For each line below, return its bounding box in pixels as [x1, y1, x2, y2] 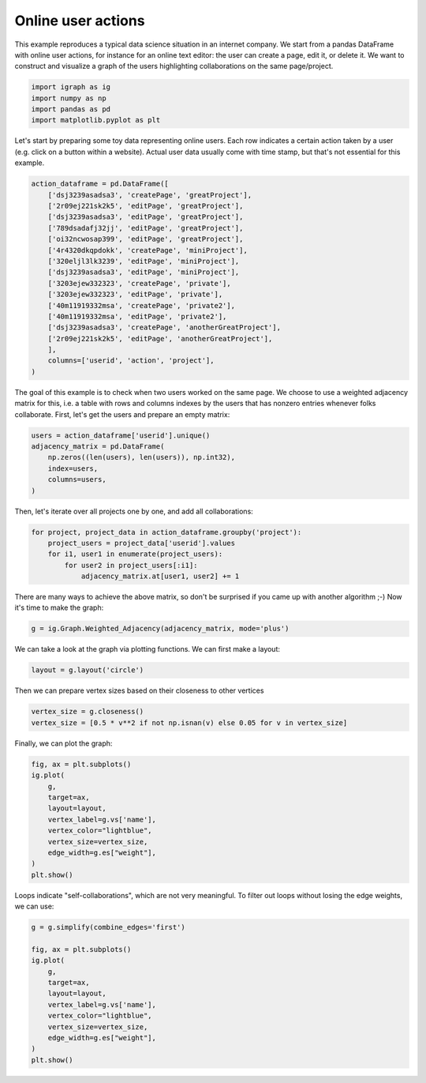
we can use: [14, 901, 54, 912]
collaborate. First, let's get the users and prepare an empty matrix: [14, 409, 230, 419]
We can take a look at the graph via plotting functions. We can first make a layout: [14, 645, 280, 654]
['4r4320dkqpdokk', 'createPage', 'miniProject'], [47, 246, 248, 254]
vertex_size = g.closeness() [31, 707, 144, 716]
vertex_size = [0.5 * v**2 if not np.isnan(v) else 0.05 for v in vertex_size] [31, 718, 348, 727]
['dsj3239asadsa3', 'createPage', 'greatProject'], [47, 190, 252, 199]
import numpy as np [31, 93, 106, 103]
